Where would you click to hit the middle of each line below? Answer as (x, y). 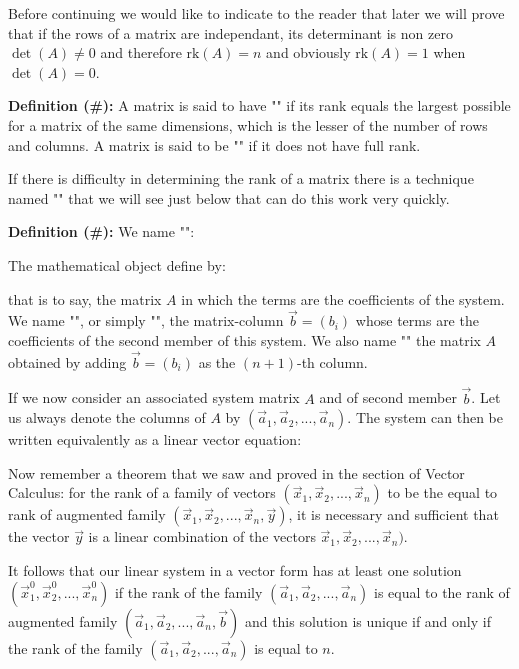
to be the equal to (442, 492)
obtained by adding (67, 361)
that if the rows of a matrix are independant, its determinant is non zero (230, 32)
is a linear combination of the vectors (202, 536)
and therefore (141, 52)
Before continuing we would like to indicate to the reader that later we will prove (256, 13)
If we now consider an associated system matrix (154, 397)
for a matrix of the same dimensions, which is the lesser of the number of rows (248, 124)
